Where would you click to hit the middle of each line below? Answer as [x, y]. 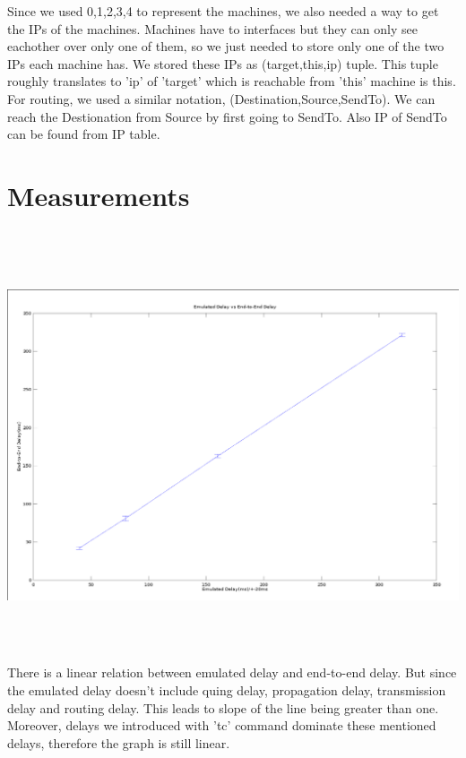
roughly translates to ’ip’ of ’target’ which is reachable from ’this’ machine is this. [232, 81]
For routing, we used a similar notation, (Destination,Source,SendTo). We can [221, 98]
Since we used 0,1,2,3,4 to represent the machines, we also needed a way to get [223, 11]
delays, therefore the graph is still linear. [119, 742]
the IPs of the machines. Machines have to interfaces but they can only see [212, 28]
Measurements [99, 195]
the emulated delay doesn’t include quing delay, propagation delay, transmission [227, 690]
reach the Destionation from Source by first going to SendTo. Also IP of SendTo [227, 116]
